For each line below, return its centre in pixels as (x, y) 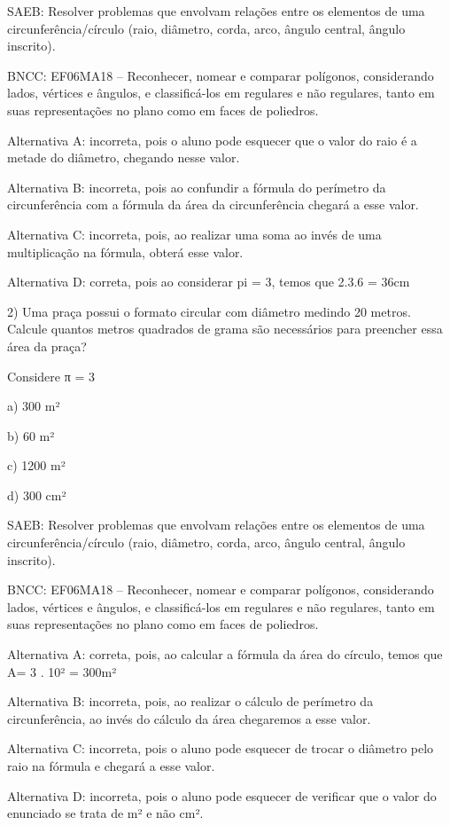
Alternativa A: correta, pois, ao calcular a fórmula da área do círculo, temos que (225, 654)
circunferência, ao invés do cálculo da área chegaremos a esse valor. (189, 718)
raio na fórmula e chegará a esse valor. (111, 766)
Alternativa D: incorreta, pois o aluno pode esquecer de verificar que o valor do (222, 795)
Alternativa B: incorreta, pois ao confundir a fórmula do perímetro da (197, 187)
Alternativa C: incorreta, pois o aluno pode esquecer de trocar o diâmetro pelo (221, 748)
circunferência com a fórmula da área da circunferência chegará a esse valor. (213, 204)
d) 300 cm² (37, 495)
